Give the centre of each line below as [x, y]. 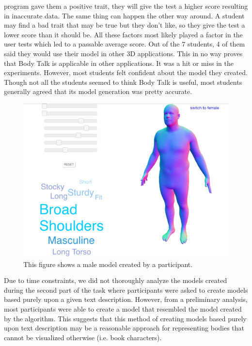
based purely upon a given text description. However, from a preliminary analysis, [126, 299]
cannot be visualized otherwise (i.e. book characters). [83, 337]
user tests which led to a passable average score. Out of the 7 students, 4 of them [125, 44]
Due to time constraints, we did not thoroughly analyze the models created [116, 280]
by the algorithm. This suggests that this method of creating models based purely [125, 318]
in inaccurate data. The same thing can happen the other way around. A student [124, 15]
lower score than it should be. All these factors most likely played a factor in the [123, 34]
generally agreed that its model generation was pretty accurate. [98, 91]
